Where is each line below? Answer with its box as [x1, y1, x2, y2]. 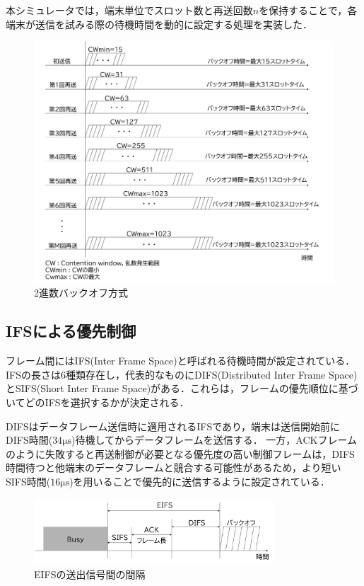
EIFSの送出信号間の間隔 [34, 566, 146, 581]
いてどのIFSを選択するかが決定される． [6, 394, 189, 409]
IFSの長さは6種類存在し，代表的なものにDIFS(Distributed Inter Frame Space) [6, 367, 358, 381]
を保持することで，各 [259, 3, 358, 17]
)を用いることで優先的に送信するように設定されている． [69, 473, 330, 488]
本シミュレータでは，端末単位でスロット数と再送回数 [6, 3, 253, 17]
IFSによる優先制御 [6, 320, 136, 342]
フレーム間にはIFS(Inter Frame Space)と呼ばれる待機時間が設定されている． [6, 353, 356, 368]
